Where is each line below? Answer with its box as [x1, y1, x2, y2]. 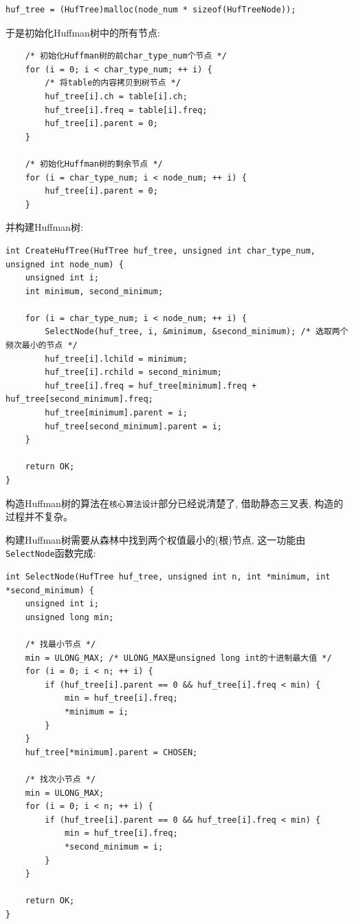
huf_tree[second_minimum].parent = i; [45, 421, 222, 431]
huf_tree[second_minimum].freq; [5, 394, 153, 404]
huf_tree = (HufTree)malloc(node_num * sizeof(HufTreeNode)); [5, 5, 296, 14]
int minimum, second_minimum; [25, 286, 164, 296]
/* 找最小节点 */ [25, 639, 96, 650]
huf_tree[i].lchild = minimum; [45, 353, 188, 364]
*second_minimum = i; [64, 841, 164, 852]
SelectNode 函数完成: [5, 546, 96, 560]
